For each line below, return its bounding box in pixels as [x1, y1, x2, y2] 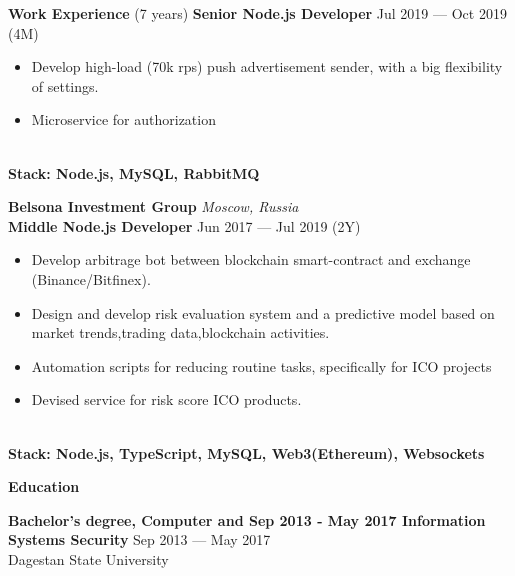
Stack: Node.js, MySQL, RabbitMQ [8, 162, 260, 183]
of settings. [31, 75, 99, 96]
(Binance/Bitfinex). [31, 268, 151, 289]
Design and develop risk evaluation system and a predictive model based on [31, 302, 495, 323]
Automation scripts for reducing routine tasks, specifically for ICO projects [31, 355, 492, 376]
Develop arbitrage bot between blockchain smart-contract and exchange [31, 249, 471, 270]
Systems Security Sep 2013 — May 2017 [8, 529, 271, 550]
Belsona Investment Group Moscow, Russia [8, 196, 299, 217]
